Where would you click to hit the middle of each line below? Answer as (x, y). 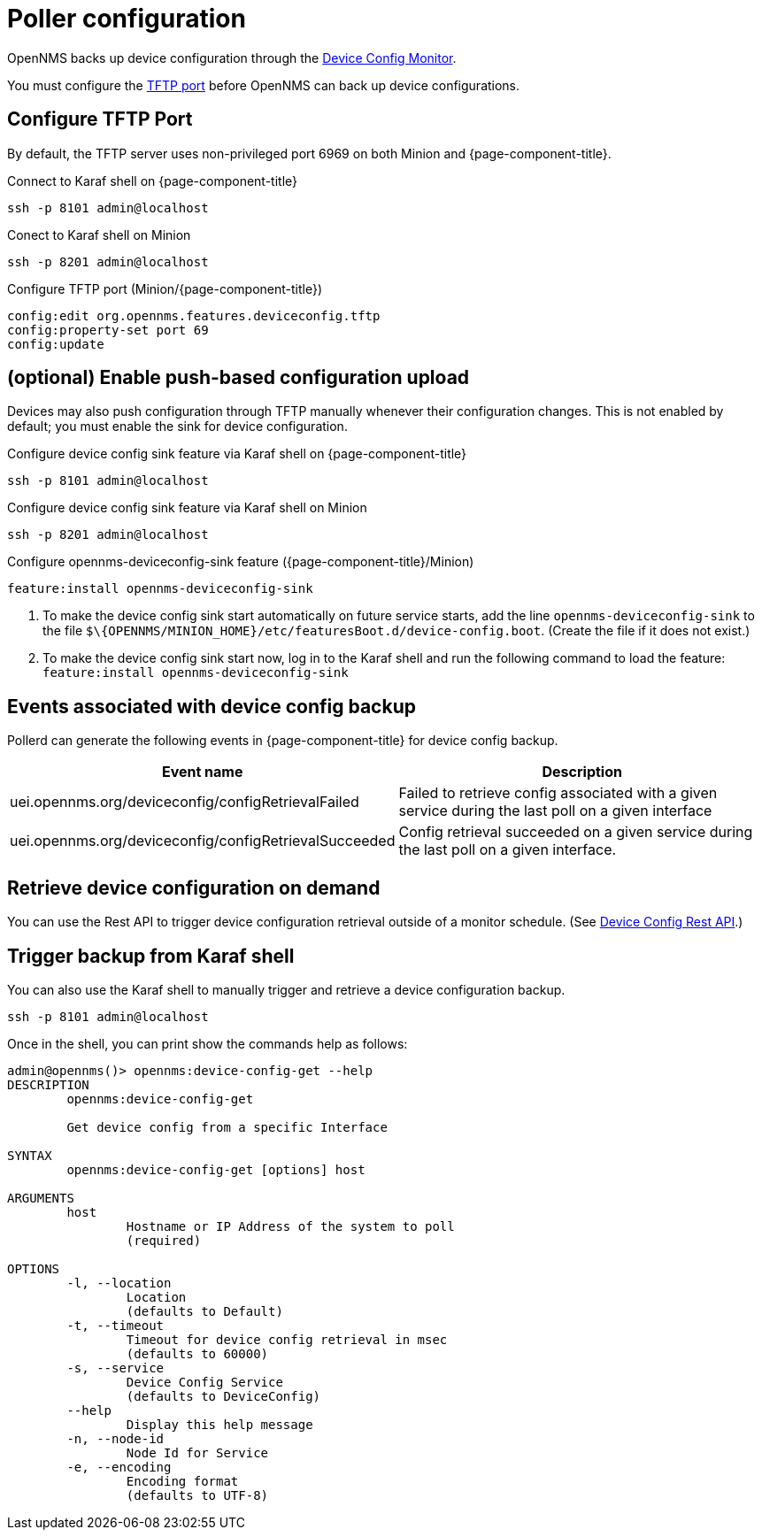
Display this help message (219, 1424)
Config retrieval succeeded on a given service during (576, 832)
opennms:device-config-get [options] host (216, 1169)
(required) (164, 1240)
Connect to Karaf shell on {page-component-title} (153, 181)
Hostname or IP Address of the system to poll (290, 1226)
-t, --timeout (115, 1325)
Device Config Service (204, 1382)
